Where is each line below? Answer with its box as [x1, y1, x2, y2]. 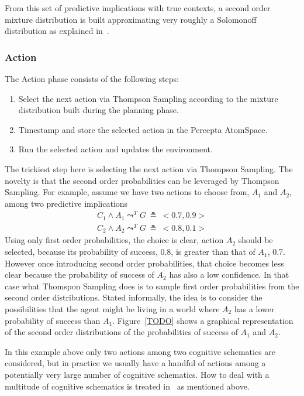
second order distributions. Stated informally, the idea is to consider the [5, 291, 262, 303]
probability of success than [5, 314, 101, 326]
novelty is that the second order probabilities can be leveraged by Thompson [5, 174, 279, 186]
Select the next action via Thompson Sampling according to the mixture [18, 92, 278, 104]
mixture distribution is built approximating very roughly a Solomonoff [5, 13, 257, 25]
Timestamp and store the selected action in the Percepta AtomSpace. [18, 123, 268, 135]
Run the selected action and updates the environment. [18, 143, 213, 155]
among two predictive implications [5, 197, 128, 209]
